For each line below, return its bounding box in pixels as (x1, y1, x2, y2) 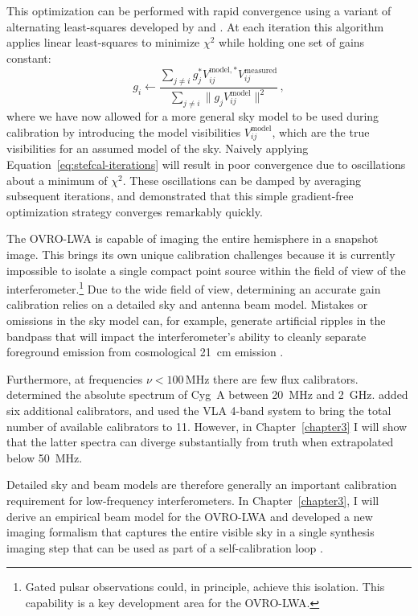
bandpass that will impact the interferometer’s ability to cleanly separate (6, 327, 367, 344)
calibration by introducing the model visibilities (6, 123, 241, 140)
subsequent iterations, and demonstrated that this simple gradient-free (6, 187, 354, 204)
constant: (6, 49, 51, 66)
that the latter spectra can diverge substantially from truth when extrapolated (6, 433, 394, 450)
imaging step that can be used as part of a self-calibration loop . (6, 539, 323, 556)
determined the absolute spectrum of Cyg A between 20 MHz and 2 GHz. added (6, 386, 408, 403)
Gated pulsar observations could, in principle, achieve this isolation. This (25, 578, 385, 595)
